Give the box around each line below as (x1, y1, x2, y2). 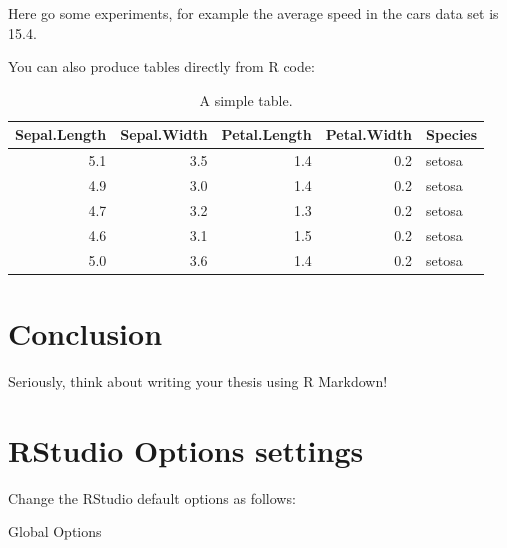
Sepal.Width (120, 124, 208, 145)
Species (426, 124, 478, 145)
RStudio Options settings (8, 429, 364, 470)
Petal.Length (221, 124, 312, 145)
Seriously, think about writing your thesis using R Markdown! (8, 370, 388, 391)
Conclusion (8, 312, 163, 353)
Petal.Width (325, 124, 413, 145)
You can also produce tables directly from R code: (8, 56, 315, 77)
